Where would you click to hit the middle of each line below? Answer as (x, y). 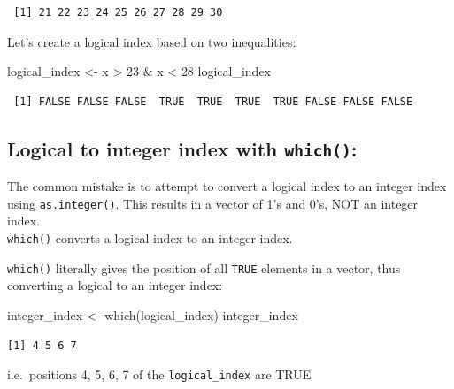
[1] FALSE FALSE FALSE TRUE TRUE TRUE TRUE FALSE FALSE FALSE (213, 101)
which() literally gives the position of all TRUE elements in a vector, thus (204, 267)
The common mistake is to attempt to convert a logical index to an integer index (227, 186)
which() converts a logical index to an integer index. (150, 238)
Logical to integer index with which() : (182, 148)
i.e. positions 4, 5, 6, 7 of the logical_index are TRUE (159, 374)
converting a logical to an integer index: (115, 285)
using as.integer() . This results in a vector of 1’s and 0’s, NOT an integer (213, 203)
